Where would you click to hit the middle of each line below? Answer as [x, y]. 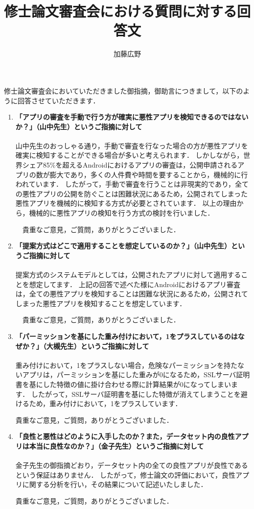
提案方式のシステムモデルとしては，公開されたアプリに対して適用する [128, 274]
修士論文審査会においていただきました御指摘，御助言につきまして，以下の [124, 90]
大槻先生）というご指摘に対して [98, 346]
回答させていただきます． [58, 100]
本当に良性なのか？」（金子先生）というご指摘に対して [116, 446]
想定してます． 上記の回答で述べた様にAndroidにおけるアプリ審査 [135, 284]
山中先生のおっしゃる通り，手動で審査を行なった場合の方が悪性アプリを [132, 145]
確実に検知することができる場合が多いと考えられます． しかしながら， [129, 155]
